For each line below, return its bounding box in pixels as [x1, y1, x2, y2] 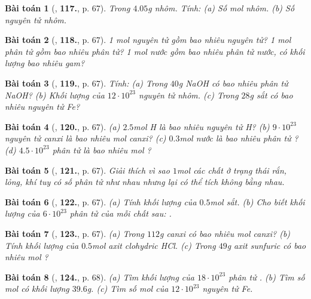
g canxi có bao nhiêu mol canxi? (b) [160, 227, 291, 239]
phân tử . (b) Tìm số [228, 270, 305, 283]
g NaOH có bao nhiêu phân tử [178, 76, 288, 89]
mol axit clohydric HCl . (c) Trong [92, 239, 216, 251]
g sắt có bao [249, 88, 293, 101]
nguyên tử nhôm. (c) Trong [139, 88, 239, 101]
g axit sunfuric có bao [227, 239, 306, 251]
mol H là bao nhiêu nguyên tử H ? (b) [133, 120, 270, 132]
